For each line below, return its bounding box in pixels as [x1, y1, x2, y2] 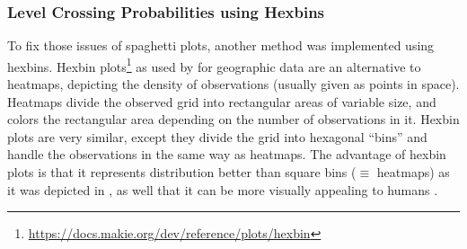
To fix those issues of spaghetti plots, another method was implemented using [7, 36, 435, 55]
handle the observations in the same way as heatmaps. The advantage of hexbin [7, 145, 446, 164]
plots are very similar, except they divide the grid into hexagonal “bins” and [7, 127, 427, 146]
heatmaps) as [376, 163, 450, 182]
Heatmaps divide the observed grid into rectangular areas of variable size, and [7, 92, 436, 111]
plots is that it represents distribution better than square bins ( [7, 163, 357, 182]
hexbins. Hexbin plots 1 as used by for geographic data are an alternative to [7, 54, 421, 76]
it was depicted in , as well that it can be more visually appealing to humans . [7, 180, 438, 199]
